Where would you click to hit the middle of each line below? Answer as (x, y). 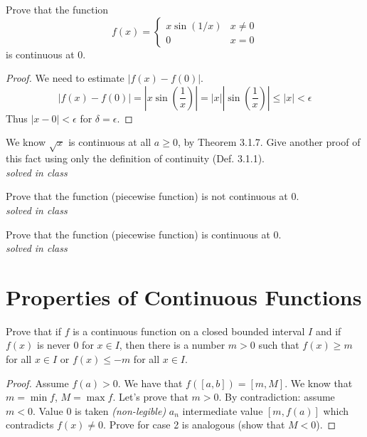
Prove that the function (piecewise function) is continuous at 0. (144, 234)
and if (328, 331)
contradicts (30, 425)
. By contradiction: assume (277, 397)
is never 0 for (65, 345)
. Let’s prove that (150, 397)
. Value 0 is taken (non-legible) (99, 410)
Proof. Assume (37, 383)
